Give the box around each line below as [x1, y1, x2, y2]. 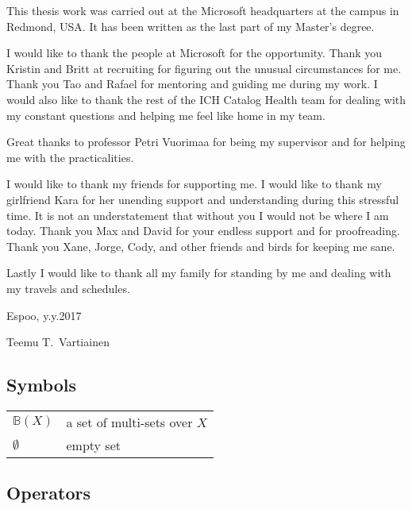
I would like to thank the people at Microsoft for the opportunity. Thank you [6, 44, 383, 61]
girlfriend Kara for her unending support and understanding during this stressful [6, 191, 399, 207]
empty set [66, 435, 121, 454]
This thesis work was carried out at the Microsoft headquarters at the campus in [6, 2, 399, 18]
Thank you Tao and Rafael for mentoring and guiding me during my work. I [6, 75, 378, 92]
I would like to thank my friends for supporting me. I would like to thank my [6, 175, 382, 192]
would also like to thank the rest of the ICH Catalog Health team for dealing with [6, 91, 406, 107]
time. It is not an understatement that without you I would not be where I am [6, 206, 389, 223]
